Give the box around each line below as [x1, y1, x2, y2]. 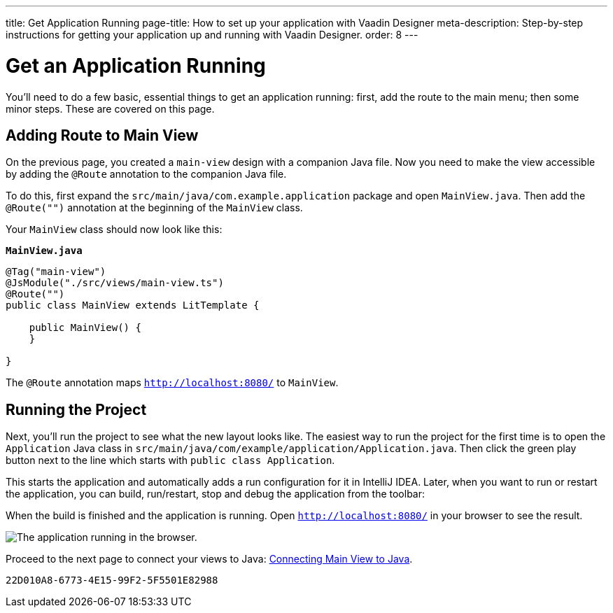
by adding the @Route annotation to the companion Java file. [6, 168, 287, 181]
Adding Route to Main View [6, 126, 199, 144]
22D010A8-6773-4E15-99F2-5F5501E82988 [6, 575, 218, 586]
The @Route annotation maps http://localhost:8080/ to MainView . [6, 376, 339, 389]
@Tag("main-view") [6, 266, 106, 278]
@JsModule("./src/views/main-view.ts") [6, 277, 224, 289]
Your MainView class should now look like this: [6, 223, 223, 236]
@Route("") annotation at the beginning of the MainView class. [6, 202, 303, 214]
